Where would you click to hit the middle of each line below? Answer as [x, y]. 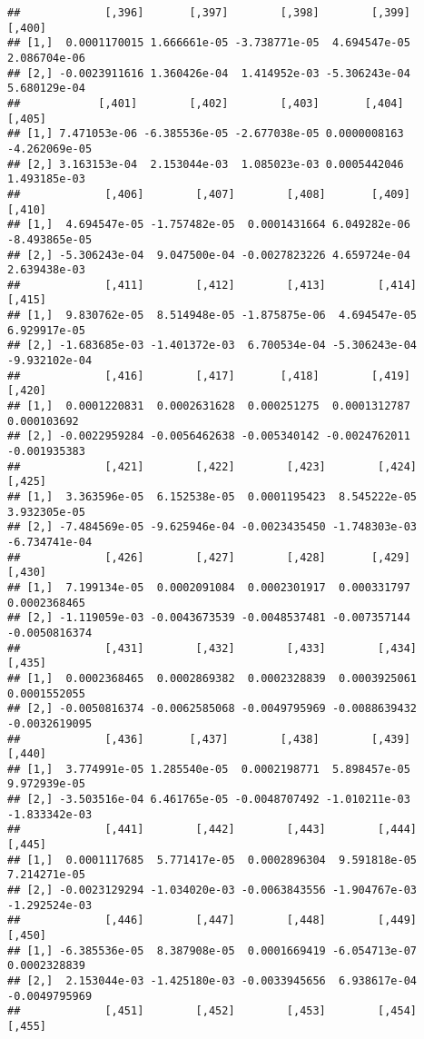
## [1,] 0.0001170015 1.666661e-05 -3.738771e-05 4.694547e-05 [209, 43]
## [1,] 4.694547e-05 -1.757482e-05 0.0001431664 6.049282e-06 [209, 225]
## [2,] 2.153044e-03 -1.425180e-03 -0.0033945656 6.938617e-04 [212, 981]
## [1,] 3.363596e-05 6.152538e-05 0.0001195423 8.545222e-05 [212, 497]
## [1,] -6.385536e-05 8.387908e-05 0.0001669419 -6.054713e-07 [212, 950]
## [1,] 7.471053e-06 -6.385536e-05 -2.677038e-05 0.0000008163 [206, 134]
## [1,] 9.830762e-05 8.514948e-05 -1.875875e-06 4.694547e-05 [212, 316]
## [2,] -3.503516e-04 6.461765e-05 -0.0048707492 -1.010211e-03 [209, 800]
